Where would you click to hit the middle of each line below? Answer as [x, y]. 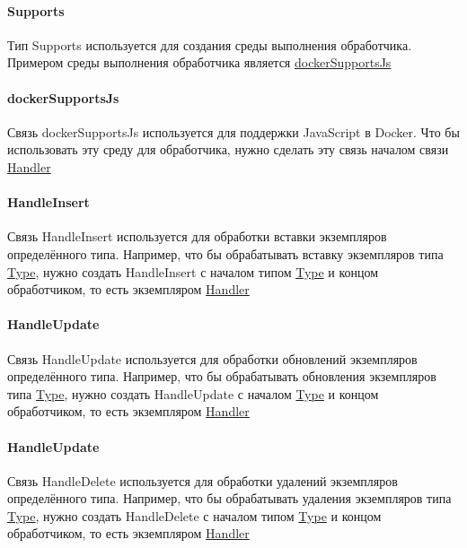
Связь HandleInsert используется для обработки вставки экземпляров [197, 236]
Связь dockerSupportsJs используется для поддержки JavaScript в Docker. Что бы [233, 131]
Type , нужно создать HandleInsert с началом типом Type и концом [193, 271]
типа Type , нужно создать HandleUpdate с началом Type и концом [193, 393]
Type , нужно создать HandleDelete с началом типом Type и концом [194, 515]
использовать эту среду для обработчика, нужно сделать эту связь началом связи [228, 149]
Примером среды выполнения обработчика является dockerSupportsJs [199, 62]
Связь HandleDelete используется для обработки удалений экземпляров [203, 480]
